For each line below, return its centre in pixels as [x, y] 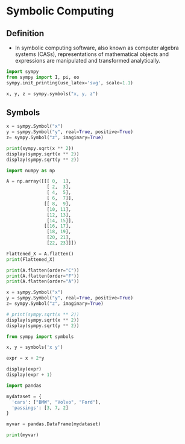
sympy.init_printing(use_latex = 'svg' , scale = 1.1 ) [70, 83]
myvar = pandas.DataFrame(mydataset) [54, 424]
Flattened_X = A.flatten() [40, 254]
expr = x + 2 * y [25, 358]
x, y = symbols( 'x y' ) [35, 348]
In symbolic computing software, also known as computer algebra [97, 48]
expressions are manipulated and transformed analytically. [88, 61]
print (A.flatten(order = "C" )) [43, 270]
